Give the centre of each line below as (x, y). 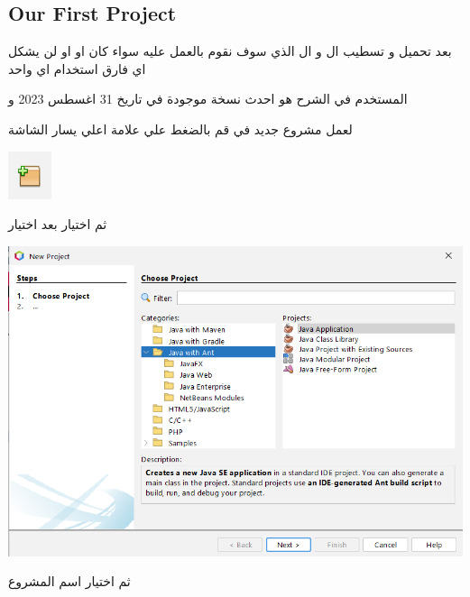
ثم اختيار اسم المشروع (69, 581)
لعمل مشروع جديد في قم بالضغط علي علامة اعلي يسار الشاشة (180, 129)
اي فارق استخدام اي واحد (77, 68)
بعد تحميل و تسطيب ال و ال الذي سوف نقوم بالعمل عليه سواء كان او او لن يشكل (230, 51)
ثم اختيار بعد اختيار (58, 224)
